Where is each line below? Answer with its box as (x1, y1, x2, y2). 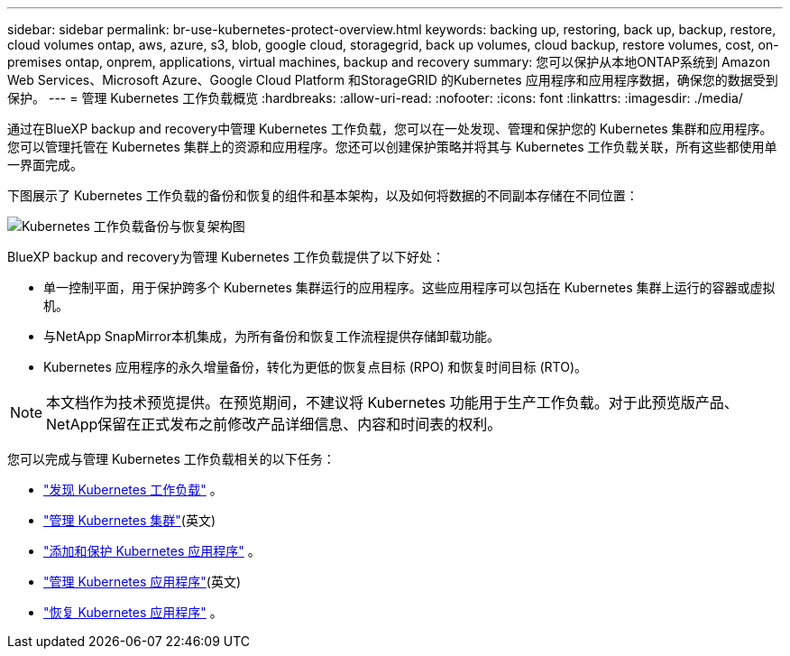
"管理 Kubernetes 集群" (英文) (43, 513, 216, 528)
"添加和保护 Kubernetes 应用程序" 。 (43, 543, 261, 559)
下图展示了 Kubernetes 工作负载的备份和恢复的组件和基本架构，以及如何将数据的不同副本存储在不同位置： (7, 188, 638, 203)
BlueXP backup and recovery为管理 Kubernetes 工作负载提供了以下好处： (7, 249, 445, 264)
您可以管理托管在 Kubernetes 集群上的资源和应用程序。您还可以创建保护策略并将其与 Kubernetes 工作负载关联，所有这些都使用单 (7, 139, 777, 154)
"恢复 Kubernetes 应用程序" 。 (43, 605, 223, 620)
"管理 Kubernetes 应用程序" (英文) (43, 574, 242, 589)
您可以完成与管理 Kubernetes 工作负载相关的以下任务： (7, 451, 335, 467)
